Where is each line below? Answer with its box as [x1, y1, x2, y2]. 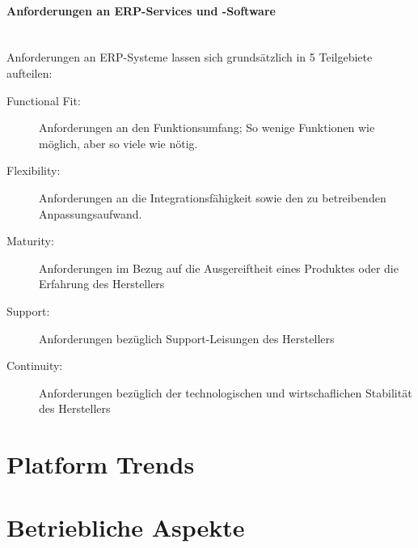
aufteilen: [6, 64, 53, 81]
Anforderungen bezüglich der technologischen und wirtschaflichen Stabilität [39, 384, 412, 401]
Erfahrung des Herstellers [39, 275, 165, 292]
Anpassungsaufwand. [39, 205, 142, 222]
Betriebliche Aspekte [6, 511, 245, 544]
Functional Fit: [6, 91, 81, 108]
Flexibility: [6, 162, 61, 179]
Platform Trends [6, 448, 195, 481]
